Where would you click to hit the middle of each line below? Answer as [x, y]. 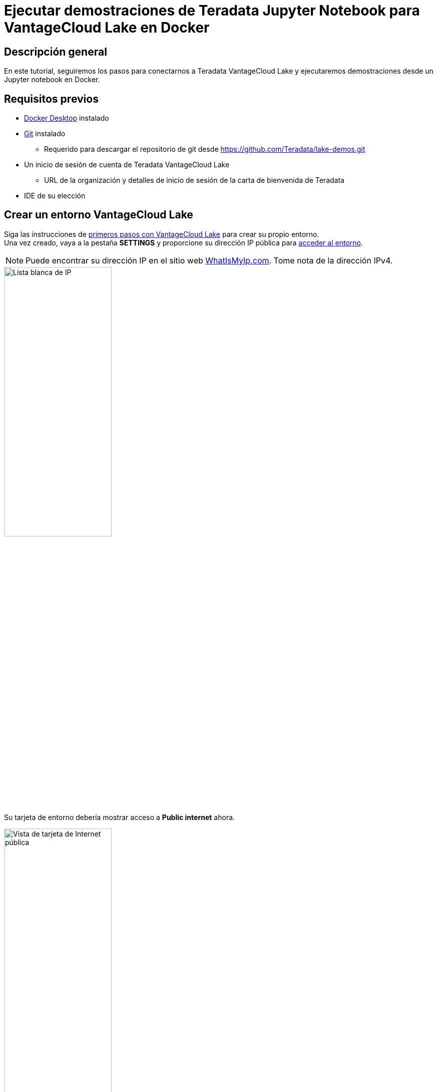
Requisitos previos [51, 99]
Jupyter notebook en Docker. [52, 80]
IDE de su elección [55, 196]
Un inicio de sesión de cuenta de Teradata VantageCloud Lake [127, 165]
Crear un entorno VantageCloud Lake [99, 215]
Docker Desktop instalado [67, 118]
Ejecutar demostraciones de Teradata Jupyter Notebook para [212, 11]
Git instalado [45, 134]
